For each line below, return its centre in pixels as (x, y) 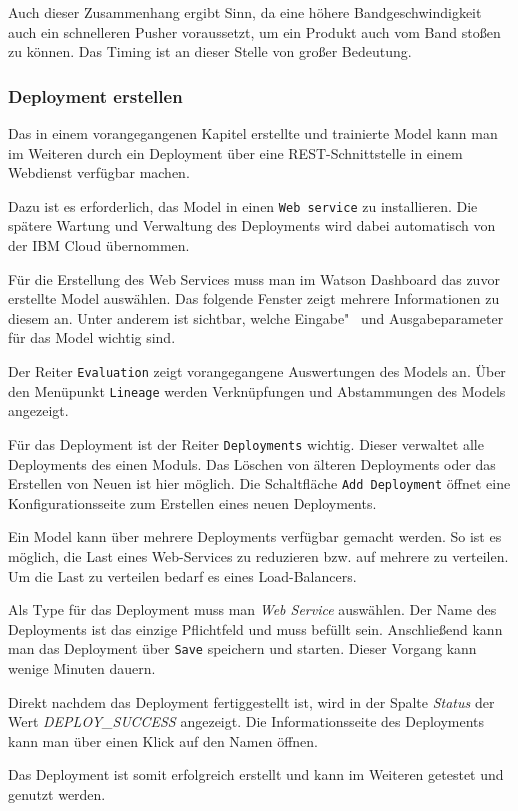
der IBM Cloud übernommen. (99, 245)
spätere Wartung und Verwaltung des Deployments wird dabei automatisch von (252, 225)
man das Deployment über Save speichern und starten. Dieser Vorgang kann (242, 648)
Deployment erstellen (95, 95)
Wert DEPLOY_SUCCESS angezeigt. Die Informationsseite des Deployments (246, 721)
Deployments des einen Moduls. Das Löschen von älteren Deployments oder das (252, 463)
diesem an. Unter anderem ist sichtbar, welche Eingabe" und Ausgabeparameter (256, 317)
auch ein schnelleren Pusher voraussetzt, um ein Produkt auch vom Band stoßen (254, 31)
